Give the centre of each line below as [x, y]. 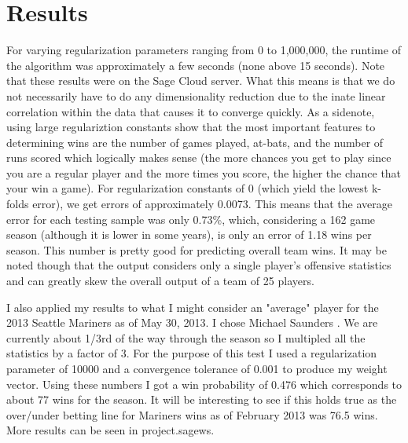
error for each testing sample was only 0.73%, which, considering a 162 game [191, 219]
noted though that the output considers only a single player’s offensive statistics [199, 265]
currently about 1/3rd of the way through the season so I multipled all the [186, 337]
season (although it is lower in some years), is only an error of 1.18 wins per [189, 234]
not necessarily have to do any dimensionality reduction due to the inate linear [196, 95]
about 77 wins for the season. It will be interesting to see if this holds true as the [202, 399]
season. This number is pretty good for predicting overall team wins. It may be [197, 249]
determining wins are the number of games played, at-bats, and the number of [195, 142]
